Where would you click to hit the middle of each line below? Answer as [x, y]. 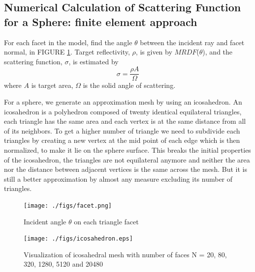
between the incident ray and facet [192, 42]
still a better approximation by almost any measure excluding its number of [118, 178]
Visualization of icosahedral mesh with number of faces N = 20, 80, [125, 254]
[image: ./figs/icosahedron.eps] [78, 239]
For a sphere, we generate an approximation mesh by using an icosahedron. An [123, 102]
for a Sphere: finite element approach [101, 21]
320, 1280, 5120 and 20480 [63, 264]
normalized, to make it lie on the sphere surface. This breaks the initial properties [127, 150]
